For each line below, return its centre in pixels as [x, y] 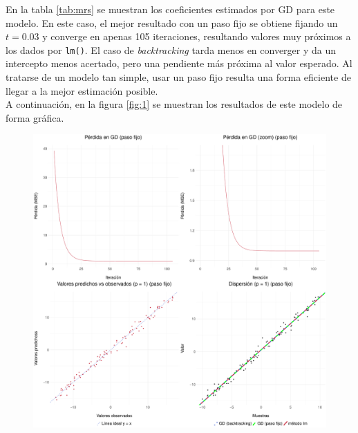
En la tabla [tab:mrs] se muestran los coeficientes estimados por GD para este [170, 9]
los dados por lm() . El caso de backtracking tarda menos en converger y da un [171, 49]
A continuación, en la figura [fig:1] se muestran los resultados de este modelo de [174, 104]
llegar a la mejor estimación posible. [82, 90]
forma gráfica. [35, 117]
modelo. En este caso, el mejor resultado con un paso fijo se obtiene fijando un [172, 22]
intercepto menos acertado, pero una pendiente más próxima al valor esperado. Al [179, 63]
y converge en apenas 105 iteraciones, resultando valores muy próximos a [197, 36]
